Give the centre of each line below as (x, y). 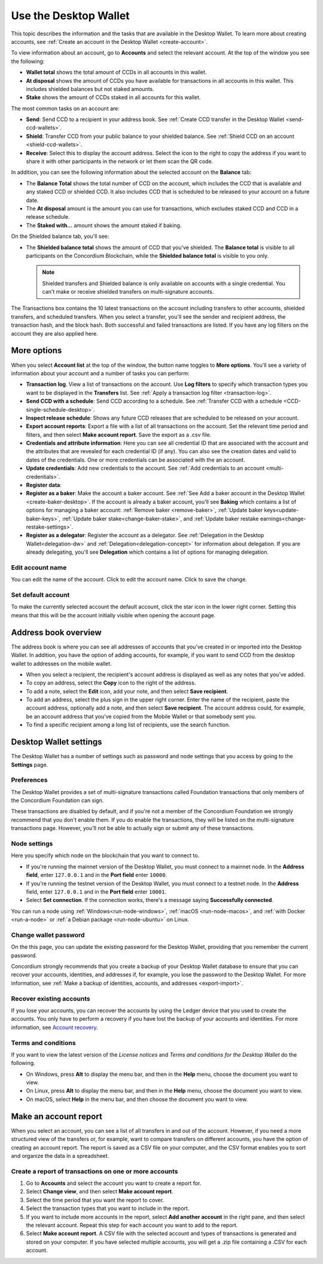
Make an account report (57, 1116)
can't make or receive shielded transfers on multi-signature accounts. (128, 292)
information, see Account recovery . (54, 1027)
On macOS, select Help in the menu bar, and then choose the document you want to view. (137, 1099)
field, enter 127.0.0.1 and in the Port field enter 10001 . (96, 892)
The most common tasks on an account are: (65, 108)
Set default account (40, 595)
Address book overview (56, 632)
